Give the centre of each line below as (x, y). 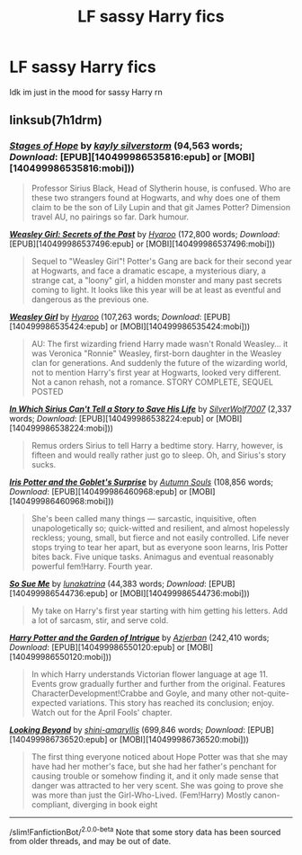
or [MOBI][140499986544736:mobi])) (180, 593)
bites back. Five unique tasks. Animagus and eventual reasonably (152, 557)
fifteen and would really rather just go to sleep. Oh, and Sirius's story (159, 455)
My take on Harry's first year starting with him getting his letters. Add (160, 610)
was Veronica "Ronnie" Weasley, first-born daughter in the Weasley (156, 353)
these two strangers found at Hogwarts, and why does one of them (155, 197)
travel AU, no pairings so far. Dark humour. (110, 217)
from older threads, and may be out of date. (90, 842)
